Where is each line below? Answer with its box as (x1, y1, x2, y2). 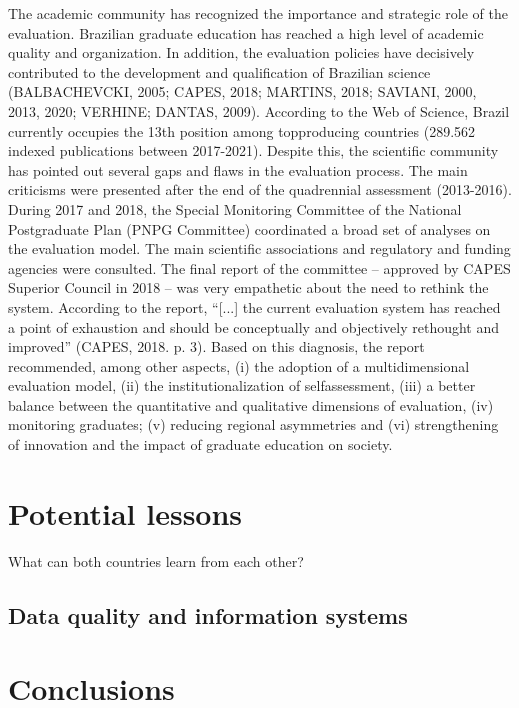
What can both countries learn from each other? (8, 550, 304, 571)
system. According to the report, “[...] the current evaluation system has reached (8, 296, 501, 317)
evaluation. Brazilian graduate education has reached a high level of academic (8, 22, 484, 43)
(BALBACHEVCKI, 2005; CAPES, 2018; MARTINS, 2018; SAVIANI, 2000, (8, 81, 477, 102)
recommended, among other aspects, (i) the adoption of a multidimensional (8, 355, 470, 376)
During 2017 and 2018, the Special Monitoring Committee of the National (8, 198, 462, 219)
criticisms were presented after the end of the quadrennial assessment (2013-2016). (8, 179, 512, 200)
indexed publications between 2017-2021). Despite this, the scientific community (8, 140, 499, 161)
